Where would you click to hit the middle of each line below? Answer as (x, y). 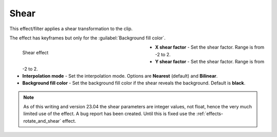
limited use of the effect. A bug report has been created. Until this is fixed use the (109, 114)
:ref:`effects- (210, 114)
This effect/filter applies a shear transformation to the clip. (71, 29)
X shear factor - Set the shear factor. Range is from (210, 47)
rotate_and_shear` (42, 121)
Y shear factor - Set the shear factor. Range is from (210, 62)
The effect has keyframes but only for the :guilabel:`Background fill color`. (88, 38)
